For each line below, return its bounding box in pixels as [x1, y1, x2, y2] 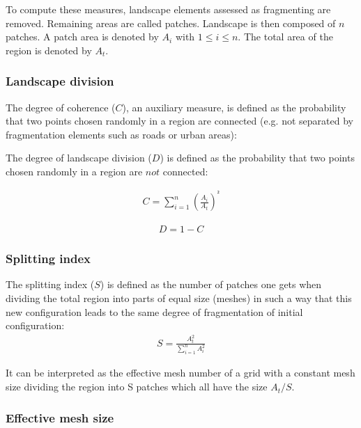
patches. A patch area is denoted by [6, 29, 159, 44]
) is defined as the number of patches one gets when [100, 277, 322, 292]
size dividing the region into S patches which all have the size [6, 379, 268, 394]
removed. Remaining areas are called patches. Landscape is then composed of [6, 15, 336, 30]
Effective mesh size [6, 409, 114, 426]
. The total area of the [238, 29, 333, 44]
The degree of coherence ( [6, 100, 116, 114]
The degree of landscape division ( [6, 150, 152, 165]
